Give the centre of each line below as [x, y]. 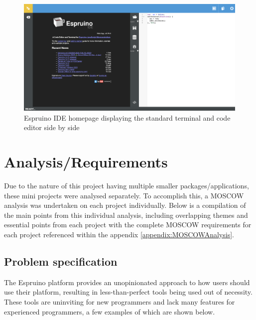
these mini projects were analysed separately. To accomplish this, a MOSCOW [124, 195]
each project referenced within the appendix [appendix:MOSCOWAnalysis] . [119, 234]
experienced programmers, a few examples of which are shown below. [110, 311]
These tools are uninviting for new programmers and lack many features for [120, 301]
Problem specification [61, 261]
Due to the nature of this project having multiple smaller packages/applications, [127, 185]
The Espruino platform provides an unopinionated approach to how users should [127, 282]
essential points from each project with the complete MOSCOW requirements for [128, 225]
